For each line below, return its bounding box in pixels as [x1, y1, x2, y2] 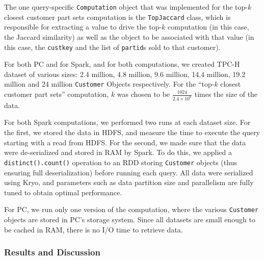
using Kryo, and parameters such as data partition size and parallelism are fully [4, 177, 254, 188]
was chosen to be [117, 89, 170, 99]
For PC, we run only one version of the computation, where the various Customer [4, 204, 259, 215]
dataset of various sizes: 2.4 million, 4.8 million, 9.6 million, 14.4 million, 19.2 [4, 68, 246, 79]
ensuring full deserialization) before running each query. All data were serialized [4, 167, 253, 177]
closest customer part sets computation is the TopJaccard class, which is [4, 11, 231, 22]
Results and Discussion [4, 246, 100, 258]
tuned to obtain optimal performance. [4, 187, 122, 197]
